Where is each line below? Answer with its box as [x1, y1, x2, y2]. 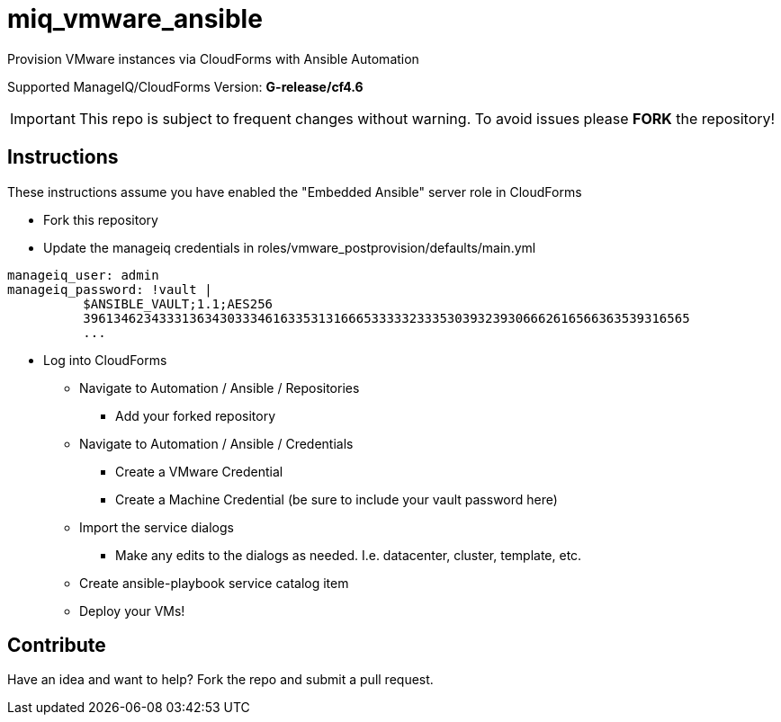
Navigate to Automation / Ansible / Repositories [79, 379, 360, 396]
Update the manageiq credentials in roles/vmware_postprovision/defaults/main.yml [43, 239, 536, 255]
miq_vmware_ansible [7, 4, 263, 34]
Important [10, 109, 76, 128]
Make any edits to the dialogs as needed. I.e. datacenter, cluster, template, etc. [115, 547, 582, 563]
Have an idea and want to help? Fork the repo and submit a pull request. [7, 672, 434, 688]
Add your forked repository [115, 407, 276, 423]
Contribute [7, 634, 106, 657]
